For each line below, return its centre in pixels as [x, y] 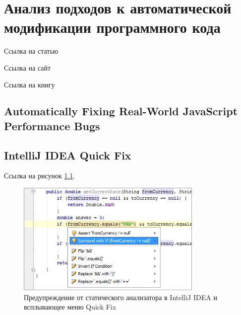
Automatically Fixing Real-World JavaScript [121, 111]
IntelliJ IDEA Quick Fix [68, 155]
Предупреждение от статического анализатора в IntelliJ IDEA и [120, 297]
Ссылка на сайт [28, 67]
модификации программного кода [112, 27]
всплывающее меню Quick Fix [70, 307]
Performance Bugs [52, 125]
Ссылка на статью [31, 51]
